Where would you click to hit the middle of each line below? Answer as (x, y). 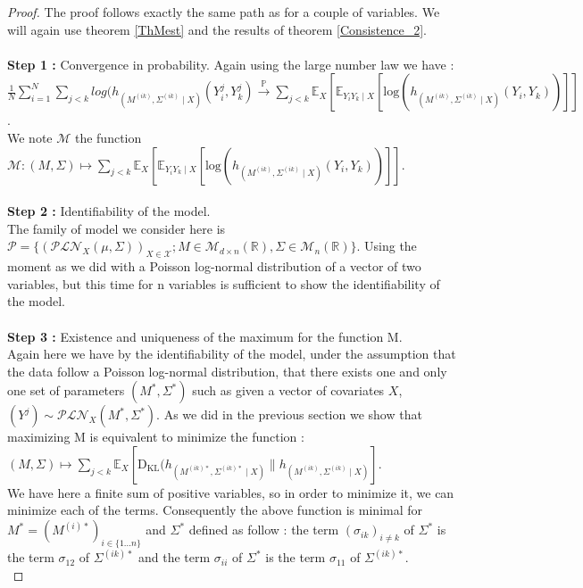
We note (30, 137)
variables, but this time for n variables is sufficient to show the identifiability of (224, 283)
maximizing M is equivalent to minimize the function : (156, 437)
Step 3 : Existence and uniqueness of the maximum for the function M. (205, 336)
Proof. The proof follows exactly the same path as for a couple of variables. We (224, 12)
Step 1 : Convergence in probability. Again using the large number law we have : (231, 64)
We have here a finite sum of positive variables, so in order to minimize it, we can (231, 492)
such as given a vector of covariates (288, 390)
